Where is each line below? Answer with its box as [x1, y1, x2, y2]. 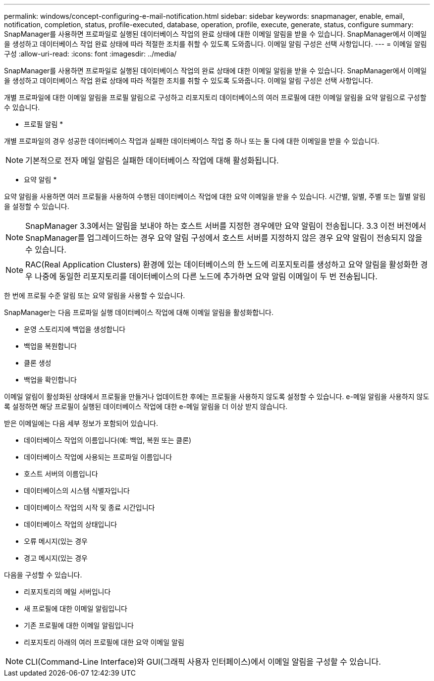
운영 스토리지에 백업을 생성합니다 [24, 325, 126, 333]
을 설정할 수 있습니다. [4, 202, 69, 210]
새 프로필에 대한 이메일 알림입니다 [24, 604, 127, 613]
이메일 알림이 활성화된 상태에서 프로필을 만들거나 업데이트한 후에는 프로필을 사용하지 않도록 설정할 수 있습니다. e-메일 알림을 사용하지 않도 [4, 392, 430, 401]
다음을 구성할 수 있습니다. [4, 571, 82, 579]
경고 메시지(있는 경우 [24, 554, 88, 562]
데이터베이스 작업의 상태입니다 [24, 520, 117, 528]
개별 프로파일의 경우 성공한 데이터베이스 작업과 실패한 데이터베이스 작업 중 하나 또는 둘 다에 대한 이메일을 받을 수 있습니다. [4, 137, 380, 145]
